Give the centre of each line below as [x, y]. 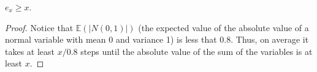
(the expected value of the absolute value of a [223, 27]
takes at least [30, 51]
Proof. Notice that [39, 27]
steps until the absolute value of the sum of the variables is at [197, 51]
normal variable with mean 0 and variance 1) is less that [111, 39]
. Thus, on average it [270, 39]
